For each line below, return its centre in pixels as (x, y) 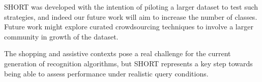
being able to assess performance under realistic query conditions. (106, 73)
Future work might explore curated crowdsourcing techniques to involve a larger (129, 27)
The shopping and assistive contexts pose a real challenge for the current (118, 53)
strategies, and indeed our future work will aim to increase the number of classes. (131, 16)
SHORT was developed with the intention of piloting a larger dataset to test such (131, 7)
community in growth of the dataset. (61, 36)
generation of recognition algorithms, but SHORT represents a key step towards (128, 63)
